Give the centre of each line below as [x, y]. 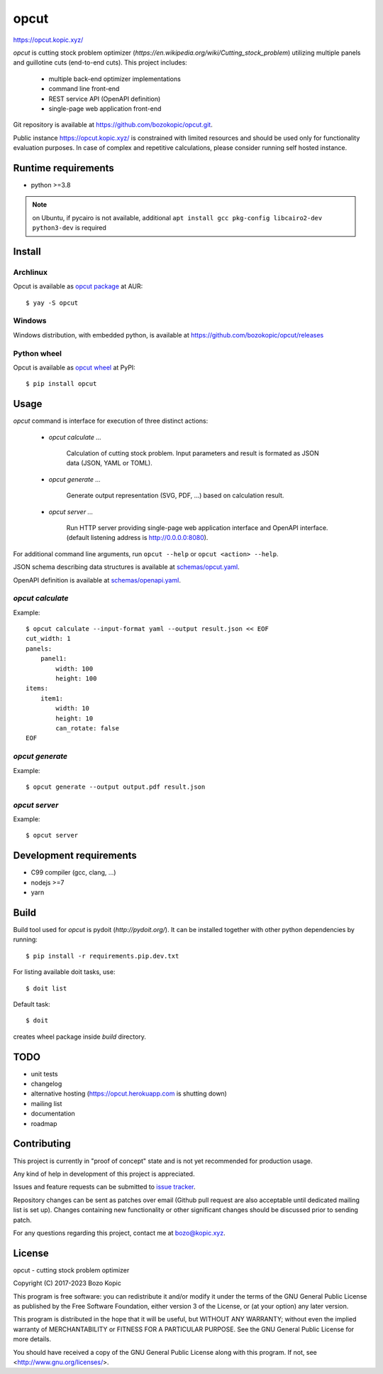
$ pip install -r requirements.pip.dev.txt [102, 956]
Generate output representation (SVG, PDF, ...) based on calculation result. [175, 496]
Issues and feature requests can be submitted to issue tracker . [104, 1187]
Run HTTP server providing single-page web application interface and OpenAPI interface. [197, 528]
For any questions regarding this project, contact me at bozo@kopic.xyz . [120, 1233]
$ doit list [46, 988]
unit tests [44, 1073]
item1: [52, 698]
